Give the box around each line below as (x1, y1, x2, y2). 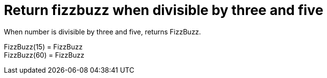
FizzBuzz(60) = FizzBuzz (4, 50, 84, 59)
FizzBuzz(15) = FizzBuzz (4, 42, 83, 51)
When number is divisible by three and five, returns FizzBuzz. (4, 27, 201, 36)
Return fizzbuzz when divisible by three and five (4, 2, 324, 18)
